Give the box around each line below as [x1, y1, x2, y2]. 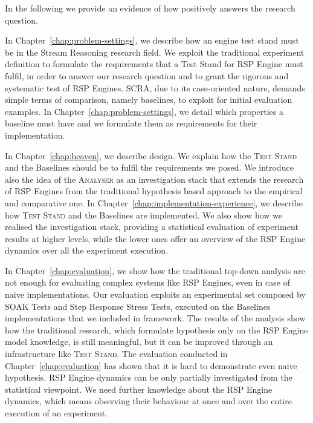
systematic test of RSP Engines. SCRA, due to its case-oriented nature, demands [5, 81, 305, 94]
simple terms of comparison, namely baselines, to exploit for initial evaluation [5, 93, 292, 106]
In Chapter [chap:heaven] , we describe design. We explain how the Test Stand [5, 149, 297, 162]
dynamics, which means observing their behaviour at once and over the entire [5, 395, 292, 407]
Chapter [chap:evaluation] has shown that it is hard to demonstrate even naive [5, 359, 297, 372]
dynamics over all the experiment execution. [5, 244, 169, 257]
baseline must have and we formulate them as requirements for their [5, 117, 257, 130]
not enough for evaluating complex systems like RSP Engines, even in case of [5, 276, 290, 289]
